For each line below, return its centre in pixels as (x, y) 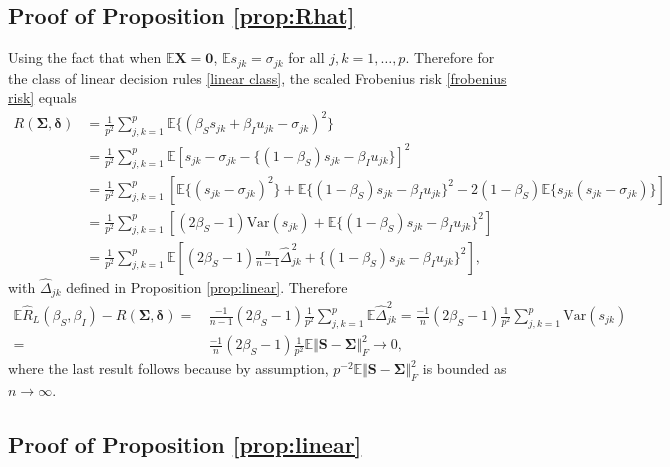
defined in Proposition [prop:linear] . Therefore (207, 286)
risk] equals (42, 97)
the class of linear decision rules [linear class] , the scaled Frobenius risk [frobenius (257, 77)
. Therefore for (450, 57)
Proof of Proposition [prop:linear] (185, 444)
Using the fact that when (85, 57)
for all (306, 57)
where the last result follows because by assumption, (168, 368)
